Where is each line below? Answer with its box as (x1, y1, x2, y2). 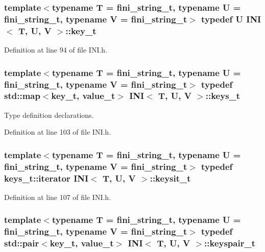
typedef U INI (201, 12, 261, 25)
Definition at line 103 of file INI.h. (4, 127, 111, 137)
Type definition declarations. (4, 109, 94, 120)
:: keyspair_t (204, 237, 255, 249)
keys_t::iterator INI (4, 171, 89, 184)
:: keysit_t (150, 171, 191, 184)
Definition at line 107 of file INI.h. (4, 191, 111, 202)
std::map (4, 89, 40, 102)
